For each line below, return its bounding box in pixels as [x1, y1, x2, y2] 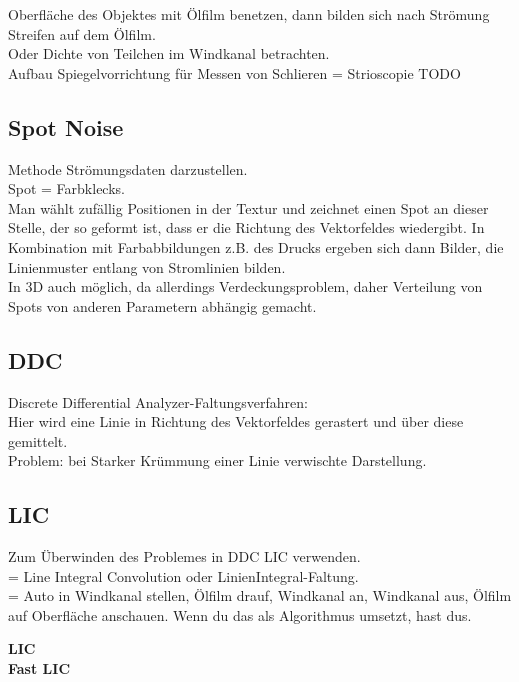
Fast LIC [8, 658, 71, 679]
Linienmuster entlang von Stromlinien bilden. [8, 256, 286, 277]
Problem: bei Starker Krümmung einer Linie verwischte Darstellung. [8, 450, 427, 471]
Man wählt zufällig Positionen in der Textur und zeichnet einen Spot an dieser [8, 197, 489, 218]
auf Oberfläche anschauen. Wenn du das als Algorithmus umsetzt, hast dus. [8, 604, 472, 625]
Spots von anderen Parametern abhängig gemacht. [8, 295, 317, 316]
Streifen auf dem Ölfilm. [8, 23, 156, 44]
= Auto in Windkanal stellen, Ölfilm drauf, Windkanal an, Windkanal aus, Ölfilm [8, 585, 512, 606]
